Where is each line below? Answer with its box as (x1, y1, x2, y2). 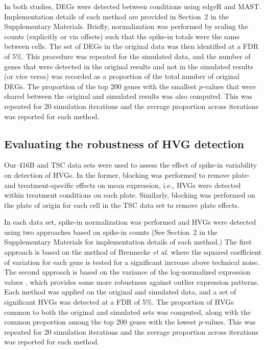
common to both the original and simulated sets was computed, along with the (4, 306, 251, 317)
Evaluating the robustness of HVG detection (4, 136, 245, 151)
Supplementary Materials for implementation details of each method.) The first (4, 236, 252, 247)
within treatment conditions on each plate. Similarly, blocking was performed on (4, 190, 255, 200)
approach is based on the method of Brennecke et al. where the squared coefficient (4, 247, 261, 257)
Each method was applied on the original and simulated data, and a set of (4, 286, 236, 297)
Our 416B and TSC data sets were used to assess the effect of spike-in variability (4, 159, 257, 170)
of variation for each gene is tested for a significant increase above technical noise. (4, 256, 260, 267)
